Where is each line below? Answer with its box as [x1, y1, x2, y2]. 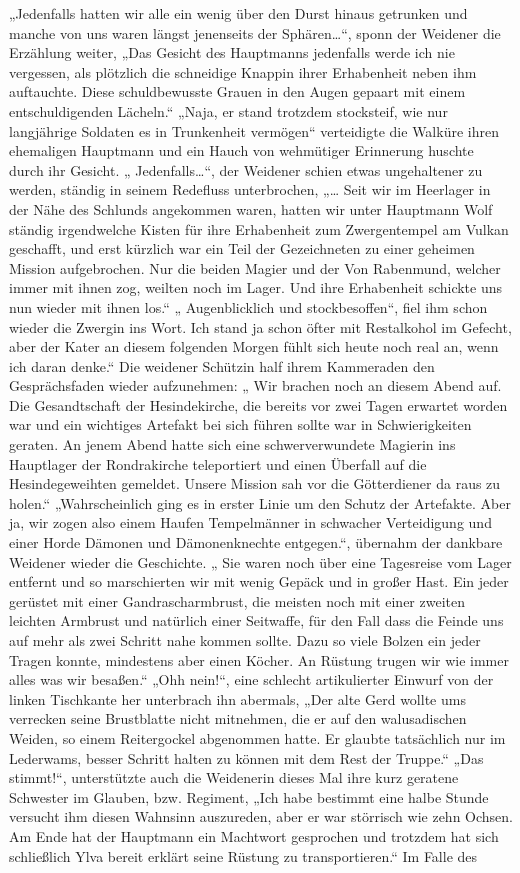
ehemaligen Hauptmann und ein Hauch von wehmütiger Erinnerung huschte [9, 140, 474, 161]
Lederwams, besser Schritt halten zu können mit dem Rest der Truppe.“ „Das [9, 747, 484, 768]
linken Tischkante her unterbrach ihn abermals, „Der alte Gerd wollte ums [9, 688, 466, 709]
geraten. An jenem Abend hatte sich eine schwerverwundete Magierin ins [9, 434, 456, 455]
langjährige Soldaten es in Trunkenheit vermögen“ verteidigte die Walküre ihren [9, 120, 499, 141]
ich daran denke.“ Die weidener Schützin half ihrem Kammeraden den [9, 355, 435, 376]
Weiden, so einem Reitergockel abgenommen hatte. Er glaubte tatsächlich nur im [9, 727, 506, 748]
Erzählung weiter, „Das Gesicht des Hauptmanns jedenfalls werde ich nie [9, 42, 455, 63]
